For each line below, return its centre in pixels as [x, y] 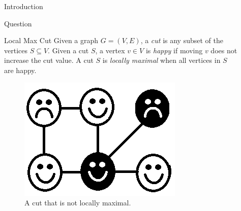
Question [18, 23]
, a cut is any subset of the [182, 40]
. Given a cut [68, 50]
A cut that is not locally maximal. [78, 203]
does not [224, 50]
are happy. [20, 70]
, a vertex [110, 50]
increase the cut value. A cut [49, 60]
